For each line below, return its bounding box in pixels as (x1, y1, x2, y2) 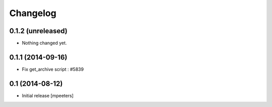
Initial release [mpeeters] (22, 92, 74, 98)
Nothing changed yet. (22, 40, 67, 46)
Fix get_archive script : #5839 (22, 66, 84, 72)
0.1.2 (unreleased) (9, 27, 67, 35)
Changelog (9, 8, 56, 19)
